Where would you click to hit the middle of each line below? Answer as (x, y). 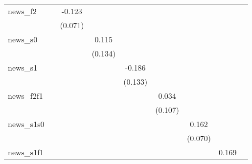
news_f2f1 (25, 96)
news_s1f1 (26, 152)
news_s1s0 (26, 124)
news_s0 (23, 39)
